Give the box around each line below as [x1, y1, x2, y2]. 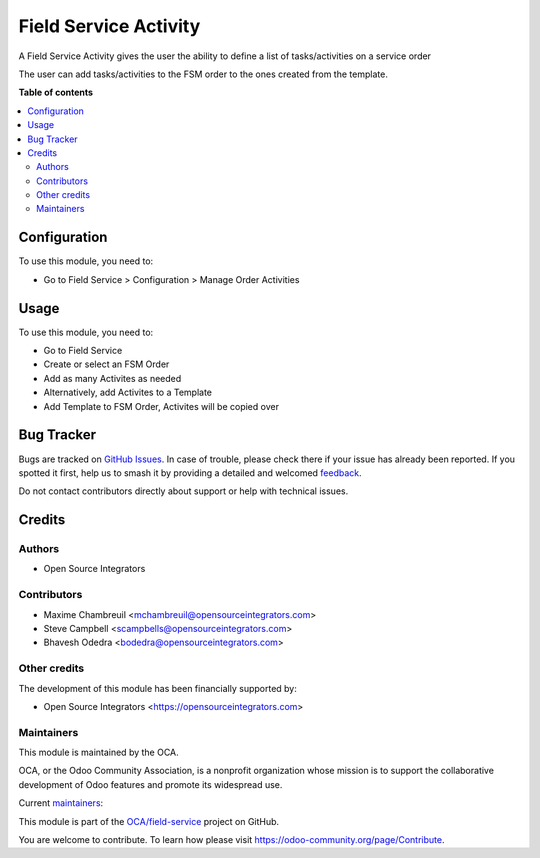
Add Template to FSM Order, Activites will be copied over [43, 400, 280, 412]
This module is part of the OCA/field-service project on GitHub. [18, 815, 280, 827]
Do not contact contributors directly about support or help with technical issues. [18, 485, 349, 497]
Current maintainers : [18, 797, 104, 809]
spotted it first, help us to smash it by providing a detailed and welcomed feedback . [18, 466, 362, 479]
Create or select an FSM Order [43, 358, 170, 370]
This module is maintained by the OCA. [18, 746, 179, 759]
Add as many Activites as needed [43, 372, 182, 384]
